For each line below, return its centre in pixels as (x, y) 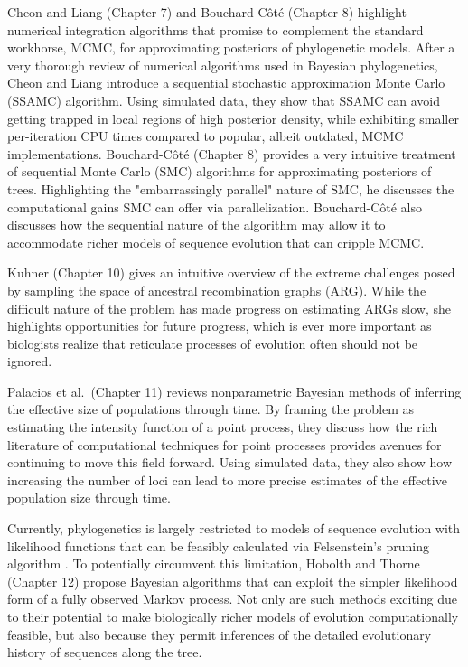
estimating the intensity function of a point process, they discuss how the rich (223, 427)
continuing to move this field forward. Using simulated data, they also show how (230, 462)
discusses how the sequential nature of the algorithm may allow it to (197, 225)
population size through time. (89, 498)
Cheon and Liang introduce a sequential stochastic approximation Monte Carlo (226, 83)
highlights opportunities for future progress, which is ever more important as (220, 326)
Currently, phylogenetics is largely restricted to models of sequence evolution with (234, 528)
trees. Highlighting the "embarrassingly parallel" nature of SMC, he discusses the (231, 188)
